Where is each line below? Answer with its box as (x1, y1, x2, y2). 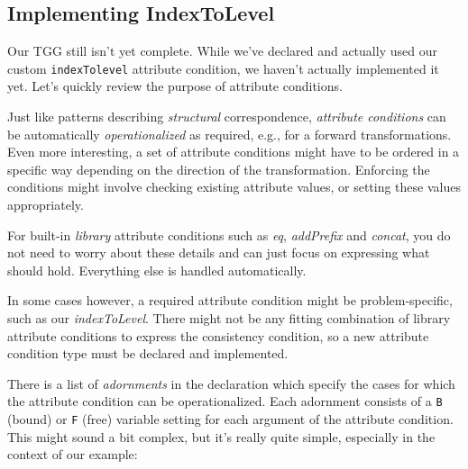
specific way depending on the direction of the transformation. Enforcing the (7, 159, 430, 178)
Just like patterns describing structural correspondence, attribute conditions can (7, 107, 446, 126)
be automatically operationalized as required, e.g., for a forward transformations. (7, 124, 452, 143)
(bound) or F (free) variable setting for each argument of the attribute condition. (7, 410, 454, 428)
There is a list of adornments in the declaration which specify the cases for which (7, 374, 455, 392)
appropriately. (7, 195, 84, 214)
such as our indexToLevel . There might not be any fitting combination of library (7, 308, 451, 327)
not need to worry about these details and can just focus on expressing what (7, 243, 430, 262)
